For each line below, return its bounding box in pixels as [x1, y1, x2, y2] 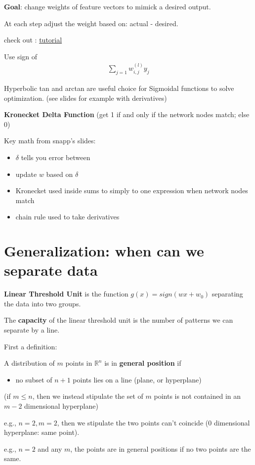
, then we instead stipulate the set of [32, 391, 143, 401]
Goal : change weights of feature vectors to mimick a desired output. [4, 1, 211, 11]
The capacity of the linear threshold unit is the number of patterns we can [4, 315, 233, 325]
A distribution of [4, 358, 55, 368]
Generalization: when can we [4, 241, 204, 261]
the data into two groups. [4, 298, 81, 308]
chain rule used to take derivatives [15, 211, 120, 222]
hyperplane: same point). [4, 427, 80, 437]
